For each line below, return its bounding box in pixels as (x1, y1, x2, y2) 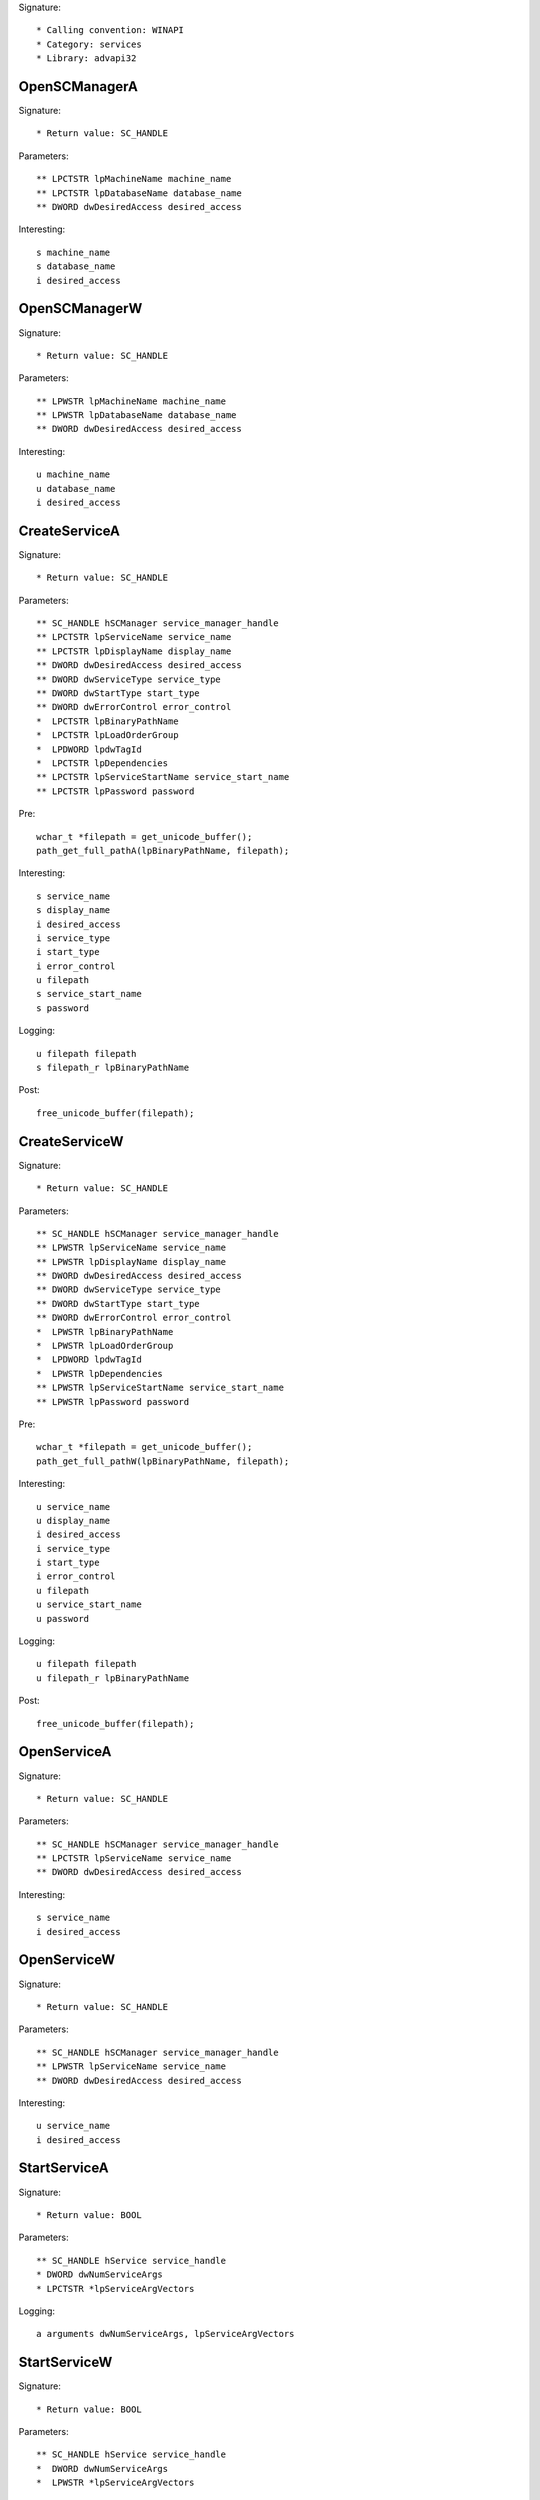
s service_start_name (36, 988, 142, 1000)
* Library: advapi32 (36, 53, 137, 64)
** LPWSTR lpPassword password (36, 1396, 190, 1407)
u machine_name (36, 469, 111, 480)
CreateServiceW (18, 1133, 124, 1150)
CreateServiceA (18, 522, 120, 539)
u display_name (36, 1515, 111, 1526)
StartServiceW (18, 2354, 113, 2371)
